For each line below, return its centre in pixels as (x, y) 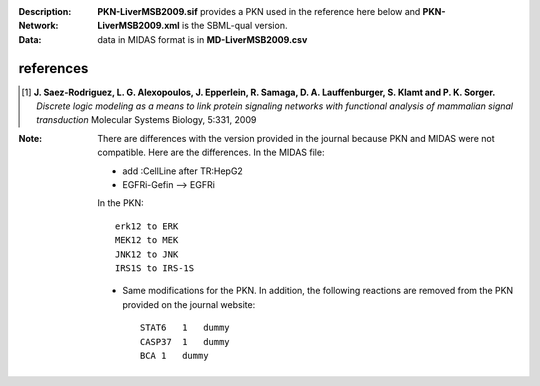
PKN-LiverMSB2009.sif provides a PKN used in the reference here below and (259, 11)
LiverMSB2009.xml (138, 26)
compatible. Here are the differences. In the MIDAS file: (211, 152)
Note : (30, 138)
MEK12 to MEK (147, 240)
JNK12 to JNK (147, 254)
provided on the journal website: (189, 304)
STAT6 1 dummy (185, 328)
